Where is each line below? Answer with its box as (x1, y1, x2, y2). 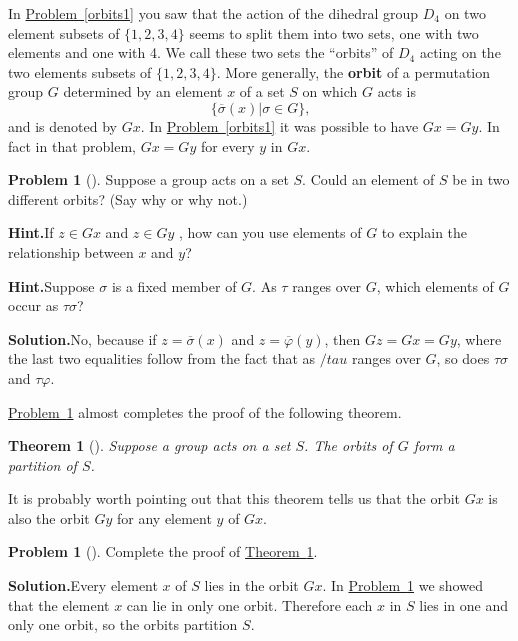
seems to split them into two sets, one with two (189, 22, 479, 43)
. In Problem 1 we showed (322, 575, 483, 596)
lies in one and (419, 594, 509, 615)
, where (456, 328, 502, 349)
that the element (8, 594, 110, 615)
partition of (8, 454, 77, 475)
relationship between (8, 241, 134, 262)
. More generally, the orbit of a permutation (216, 61, 491, 82)
